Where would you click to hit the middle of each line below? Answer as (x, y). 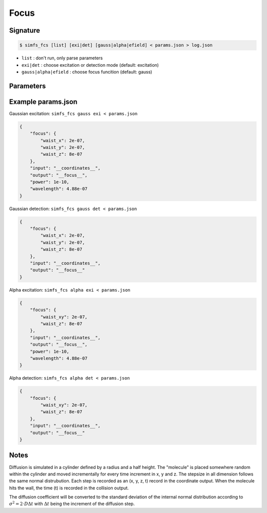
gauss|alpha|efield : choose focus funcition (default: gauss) (87, 72)
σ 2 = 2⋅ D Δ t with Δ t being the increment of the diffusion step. (72, 503)
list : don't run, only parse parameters (62, 58)
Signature (25, 30)
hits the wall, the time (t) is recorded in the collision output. (69, 488)
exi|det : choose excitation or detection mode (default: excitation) (90, 65)
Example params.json (43, 102)
